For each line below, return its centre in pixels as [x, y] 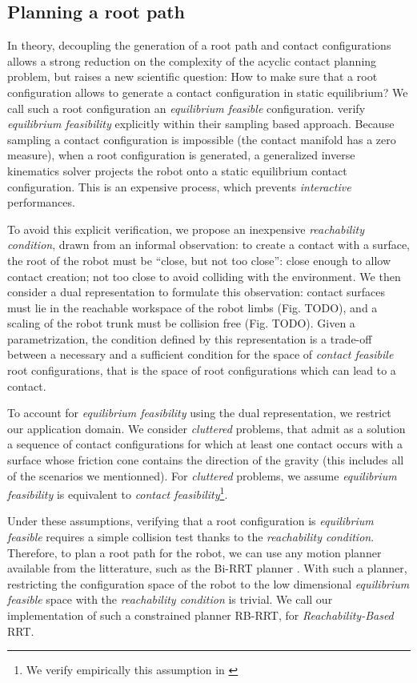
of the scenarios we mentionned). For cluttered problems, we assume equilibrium [202, 475]
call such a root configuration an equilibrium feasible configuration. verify [186, 108]
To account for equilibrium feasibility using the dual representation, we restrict [199, 413]
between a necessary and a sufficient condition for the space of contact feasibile [200, 354]
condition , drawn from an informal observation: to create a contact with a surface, [208, 245]
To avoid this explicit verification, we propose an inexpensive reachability [186, 229]
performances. [41, 202]
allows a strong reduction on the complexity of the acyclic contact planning [192, 60]
